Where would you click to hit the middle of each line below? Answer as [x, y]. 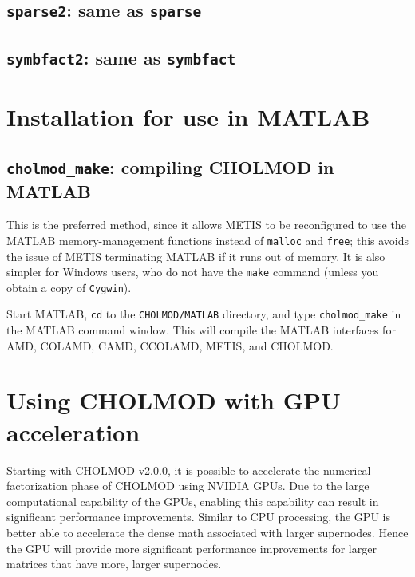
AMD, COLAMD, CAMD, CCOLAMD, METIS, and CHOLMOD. [170, 345]
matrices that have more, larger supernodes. [114, 564]
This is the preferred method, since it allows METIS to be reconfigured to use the [206, 225]
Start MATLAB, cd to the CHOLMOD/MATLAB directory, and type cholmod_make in [204, 314]
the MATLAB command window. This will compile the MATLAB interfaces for [201, 330]
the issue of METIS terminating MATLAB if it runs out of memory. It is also [196, 256]
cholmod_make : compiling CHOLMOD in [170, 167]
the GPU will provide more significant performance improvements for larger [192, 548]
